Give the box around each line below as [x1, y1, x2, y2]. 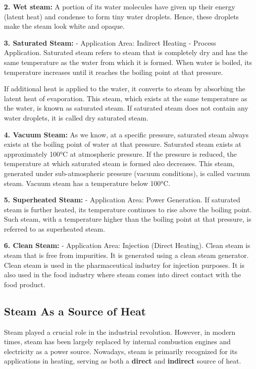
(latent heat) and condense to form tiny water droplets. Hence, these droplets [4, 11, 239, 21]
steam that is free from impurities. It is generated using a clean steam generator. [4, 250, 249, 260]
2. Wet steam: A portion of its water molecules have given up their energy [4, 1, 235, 11]
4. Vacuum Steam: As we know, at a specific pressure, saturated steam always [4, 129, 249, 139]
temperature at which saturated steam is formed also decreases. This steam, [4, 158, 235, 169]
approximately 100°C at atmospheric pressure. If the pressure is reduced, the [4, 148, 237, 159]
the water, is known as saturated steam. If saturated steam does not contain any [4, 103, 249, 113]
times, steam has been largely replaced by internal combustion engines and [4, 336, 231, 347]
